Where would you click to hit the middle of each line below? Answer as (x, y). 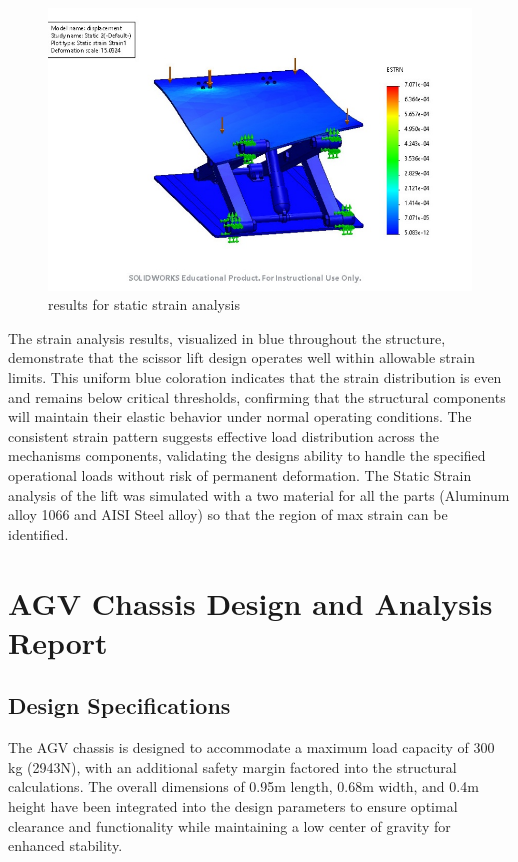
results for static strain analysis (144, 304)
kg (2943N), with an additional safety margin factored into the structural (232, 766)
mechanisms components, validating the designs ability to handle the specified (247, 455)
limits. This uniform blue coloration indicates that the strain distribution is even (255, 377)
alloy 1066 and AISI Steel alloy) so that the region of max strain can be (228, 514)
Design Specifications (119, 705)
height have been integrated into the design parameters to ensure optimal (233, 805)
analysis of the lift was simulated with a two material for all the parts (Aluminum (259, 494)
